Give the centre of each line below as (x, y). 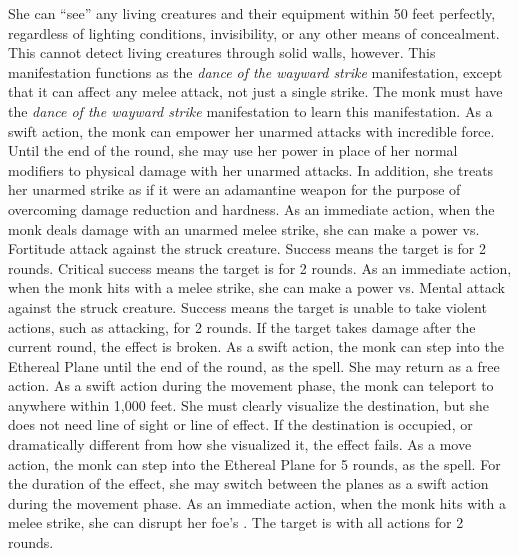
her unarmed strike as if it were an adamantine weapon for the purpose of (234, 189)
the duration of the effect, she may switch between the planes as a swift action (248, 483)
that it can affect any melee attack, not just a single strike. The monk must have (255, 91)
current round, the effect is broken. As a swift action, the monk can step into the (256, 346)
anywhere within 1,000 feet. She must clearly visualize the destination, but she (249, 404)
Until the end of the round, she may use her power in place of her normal (233, 150)
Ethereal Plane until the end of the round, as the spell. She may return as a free (254, 365)
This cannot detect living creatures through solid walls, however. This (222, 52)
